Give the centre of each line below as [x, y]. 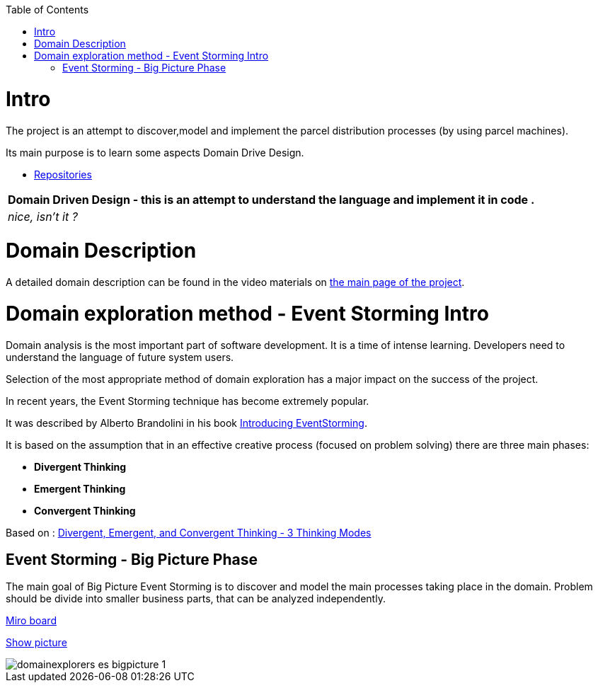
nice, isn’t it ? [43, 216]
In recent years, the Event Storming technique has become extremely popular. [188, 401]
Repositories [63, 174]
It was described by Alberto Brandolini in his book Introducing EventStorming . [186, 423]
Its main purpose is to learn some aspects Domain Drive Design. [155, 152]
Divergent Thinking [80, 466]
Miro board [31, 621]
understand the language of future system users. [120, 357]
